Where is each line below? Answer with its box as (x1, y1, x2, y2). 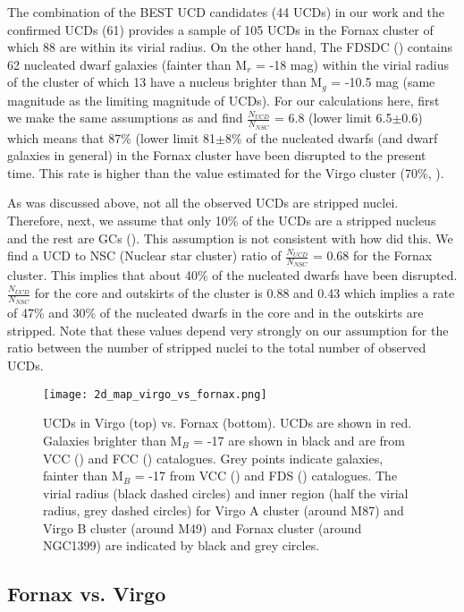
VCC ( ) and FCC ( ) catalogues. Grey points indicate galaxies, (43, 448, 384, 467)
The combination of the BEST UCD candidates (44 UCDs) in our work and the (7, 3, 445, 21)
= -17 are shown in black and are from (193, 430, 405, 449)
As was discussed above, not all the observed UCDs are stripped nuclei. (7, 193, 399, 212)
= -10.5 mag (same (331, 72, 435, 91)
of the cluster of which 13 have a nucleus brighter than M (7, 72, 323, 91)
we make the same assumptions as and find (7, 108, 243, 127)
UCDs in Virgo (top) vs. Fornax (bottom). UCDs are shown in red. (43, 413, 412, 432)
